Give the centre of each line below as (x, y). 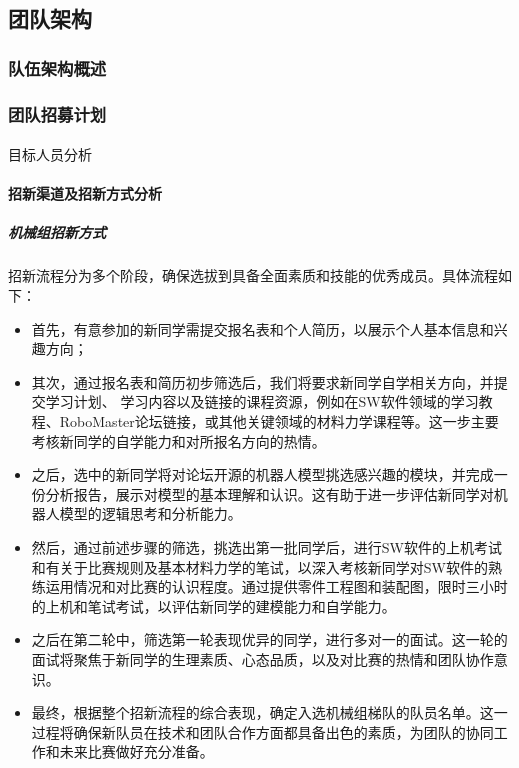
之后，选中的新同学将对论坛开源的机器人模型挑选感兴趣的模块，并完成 (262, 474)
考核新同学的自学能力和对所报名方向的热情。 (178, 440)
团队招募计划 (57, 113)
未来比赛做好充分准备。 (136, 751)
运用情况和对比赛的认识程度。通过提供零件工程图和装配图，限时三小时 (276, 586)
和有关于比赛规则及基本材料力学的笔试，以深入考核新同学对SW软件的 (259, 566)
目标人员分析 (50, 154)
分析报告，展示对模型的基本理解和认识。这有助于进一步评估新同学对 (269, 493)
